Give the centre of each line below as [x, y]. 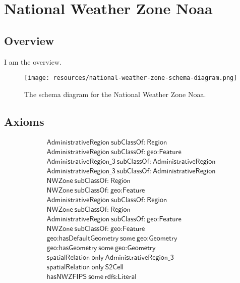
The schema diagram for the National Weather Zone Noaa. [115, 94]
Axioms [24, 121]
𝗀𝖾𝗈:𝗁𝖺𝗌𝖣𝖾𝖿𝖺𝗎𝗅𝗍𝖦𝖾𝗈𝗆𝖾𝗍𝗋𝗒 [83, 238]
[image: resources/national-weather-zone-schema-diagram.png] [131, 78]
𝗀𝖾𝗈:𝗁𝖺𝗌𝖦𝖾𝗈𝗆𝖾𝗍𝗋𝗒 [72, 248]
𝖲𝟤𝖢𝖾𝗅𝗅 [114, 268]
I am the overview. [33, 61]
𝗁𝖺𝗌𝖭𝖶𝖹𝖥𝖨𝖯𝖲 [67, 277]
